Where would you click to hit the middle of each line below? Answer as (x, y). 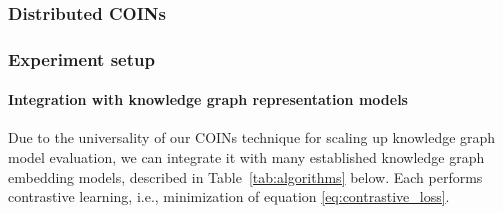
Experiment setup (81, 58)
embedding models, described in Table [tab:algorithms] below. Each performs (245, 176)
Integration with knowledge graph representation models (208, 99)
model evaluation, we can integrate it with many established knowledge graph (246, 157)
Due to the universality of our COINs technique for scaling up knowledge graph (252, 137)
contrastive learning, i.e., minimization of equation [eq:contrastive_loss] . (229, 196)
